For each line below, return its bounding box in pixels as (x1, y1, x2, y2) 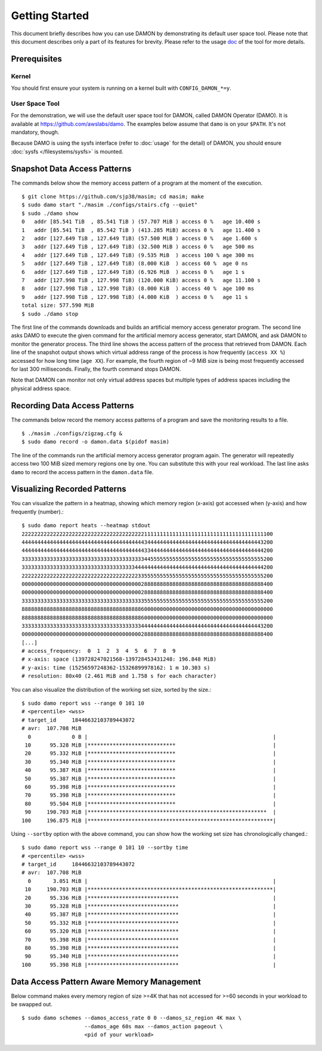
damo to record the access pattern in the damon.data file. (11, 468, 154, 475)
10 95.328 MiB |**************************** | (24, 742, 277, 748)
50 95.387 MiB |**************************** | (24, 775, 277, 782)
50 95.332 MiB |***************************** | (24, 919, 277, 926)
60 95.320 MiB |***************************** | (24, 928, 277, 935)
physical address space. (11, 384, 71, 392)
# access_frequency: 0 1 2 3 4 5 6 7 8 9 (21, 647, 176, 655)
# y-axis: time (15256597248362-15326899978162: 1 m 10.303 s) (21, 664, 210, 671)
